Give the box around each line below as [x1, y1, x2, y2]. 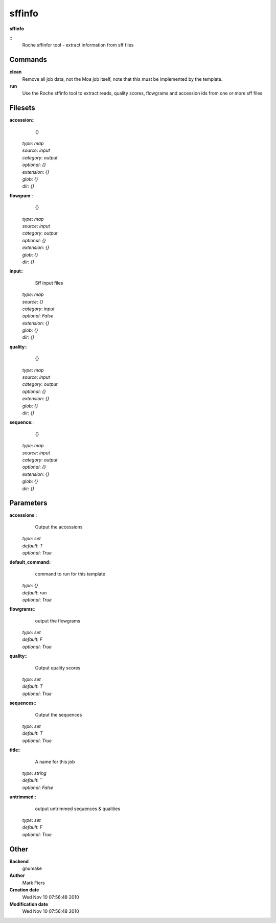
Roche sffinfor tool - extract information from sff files [22, 42, 134, 48]
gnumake [22, 865, 42, 871]
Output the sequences [35, 711, 82, 718]
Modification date [9, 901, 49, 907]
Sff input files [35, 280, 63, 286]
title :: [9, 747, 21, 753]
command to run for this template [35, 570, 106, 577]
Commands [9, 55, 48, 64]
